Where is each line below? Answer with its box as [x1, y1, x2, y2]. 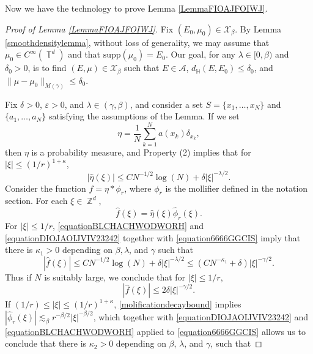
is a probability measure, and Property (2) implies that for [31, 145, 251, 158]
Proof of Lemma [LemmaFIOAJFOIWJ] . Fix [5, 22, 174, 35]
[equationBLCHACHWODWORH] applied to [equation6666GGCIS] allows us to [5, 325, 306, 337]
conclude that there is [5, 337, 87, 350]
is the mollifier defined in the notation [165, 181, 308, 194]
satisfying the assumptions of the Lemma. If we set [49, 110, 240, 122]
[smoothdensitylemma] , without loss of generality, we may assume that [5, 36, 270, 48]
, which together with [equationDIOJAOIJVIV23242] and [93, 310, 309, 323]
